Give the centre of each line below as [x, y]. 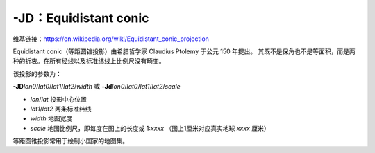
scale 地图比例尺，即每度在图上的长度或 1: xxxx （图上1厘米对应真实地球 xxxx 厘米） [150, 128]
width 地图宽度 [51, 118]
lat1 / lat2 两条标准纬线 [61, 109]
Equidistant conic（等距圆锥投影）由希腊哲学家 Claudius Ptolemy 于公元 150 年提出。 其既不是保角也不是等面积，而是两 [184, 51]
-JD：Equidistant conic [81, 18]
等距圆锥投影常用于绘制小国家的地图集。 [70, 141]
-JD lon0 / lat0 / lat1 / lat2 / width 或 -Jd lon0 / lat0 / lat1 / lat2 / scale [97, 87]
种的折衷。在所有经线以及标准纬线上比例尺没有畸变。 [89, 61]
